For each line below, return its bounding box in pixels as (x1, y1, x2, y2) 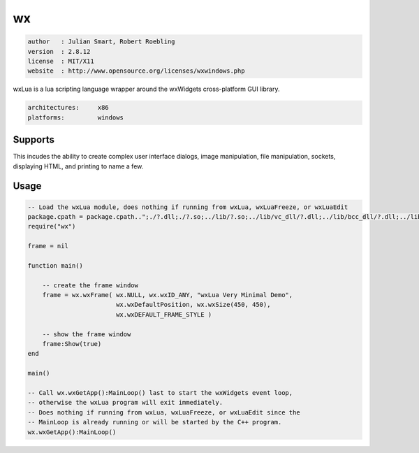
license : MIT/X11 (27, 57, 94, 65)
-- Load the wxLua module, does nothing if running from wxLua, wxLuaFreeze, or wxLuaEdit (27, 203, 348, 211)
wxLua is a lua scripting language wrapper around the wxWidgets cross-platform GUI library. (13, 85, 280, 94)
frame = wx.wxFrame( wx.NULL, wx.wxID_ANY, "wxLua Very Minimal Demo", (42, 291, 293, 299)
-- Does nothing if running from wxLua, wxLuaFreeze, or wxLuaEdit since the (27, 408, 300, 416)
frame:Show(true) (42, 340, 102, 348)
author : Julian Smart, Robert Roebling (27, 38, 175, 45)
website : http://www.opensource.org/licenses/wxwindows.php (27, 67, 245, 75)
